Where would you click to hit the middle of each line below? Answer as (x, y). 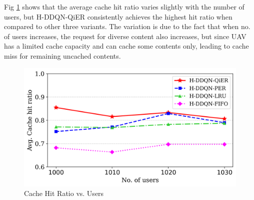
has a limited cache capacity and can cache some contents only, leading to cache (126, 46)
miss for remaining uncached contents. (62, 55)
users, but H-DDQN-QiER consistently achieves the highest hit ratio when (118, 16)
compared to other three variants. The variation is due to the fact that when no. (127, 26)
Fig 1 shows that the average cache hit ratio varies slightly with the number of (124, 7)
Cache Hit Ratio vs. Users (64, 193)
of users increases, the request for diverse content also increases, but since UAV (125, 36)
